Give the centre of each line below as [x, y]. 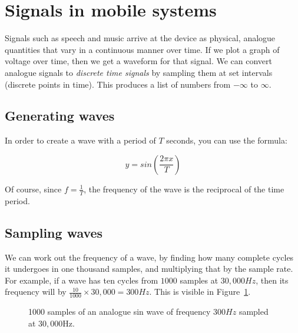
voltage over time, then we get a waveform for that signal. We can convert [139, 61]
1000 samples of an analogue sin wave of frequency [120, 312]
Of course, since [33, 189]
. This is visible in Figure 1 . [200, 292]
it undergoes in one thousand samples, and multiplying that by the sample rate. [149, 269]
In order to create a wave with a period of [80, 140]
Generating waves [60, 116]
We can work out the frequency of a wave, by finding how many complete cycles [149, 257]
